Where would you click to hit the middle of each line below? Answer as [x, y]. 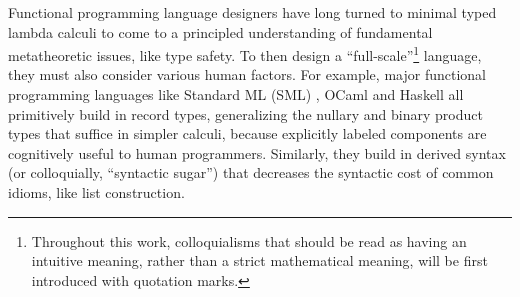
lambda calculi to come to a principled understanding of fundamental [220, 31]
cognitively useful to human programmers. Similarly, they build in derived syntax [257, 152]
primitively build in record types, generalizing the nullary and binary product [245, 113]
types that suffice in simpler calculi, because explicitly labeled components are [247, 133]
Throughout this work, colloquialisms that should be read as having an [249, 240]
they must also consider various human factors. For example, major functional [247, 74]
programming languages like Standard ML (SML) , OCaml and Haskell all [236, 94]
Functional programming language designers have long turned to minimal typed [252, 12]
